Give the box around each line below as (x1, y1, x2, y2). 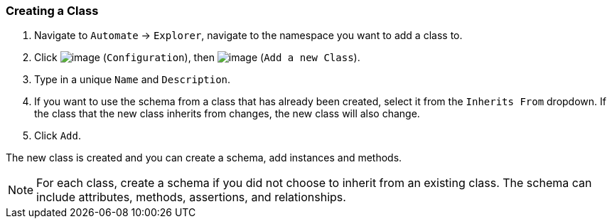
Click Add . (34, 129, 81, 142)
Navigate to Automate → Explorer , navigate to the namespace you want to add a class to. (34, 29, 463, 42)
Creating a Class (6, 4, 99, 18)
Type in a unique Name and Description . (34, 73, 231, 86)
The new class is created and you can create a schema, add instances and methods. (6, 151, 402, 164)
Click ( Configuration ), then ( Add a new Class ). (34, 51, 360, 64)
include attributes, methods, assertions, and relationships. (36, 190, 346, 205)
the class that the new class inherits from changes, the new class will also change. (34, 107, 420, 120)
